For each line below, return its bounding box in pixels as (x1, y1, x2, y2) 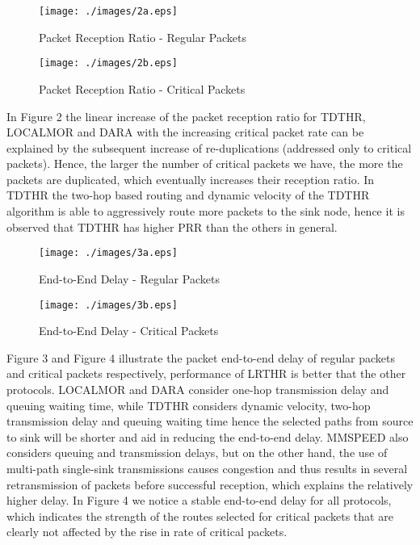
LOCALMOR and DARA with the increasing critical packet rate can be (6, 124, 364, 140)
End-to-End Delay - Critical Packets (39, 322, 219, 339)
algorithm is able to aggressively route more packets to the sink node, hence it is (6, 203, 405, 220)
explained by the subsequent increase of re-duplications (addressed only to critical (6, 139, 412, 156)
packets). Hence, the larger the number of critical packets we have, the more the (6, 155, 403, 172)
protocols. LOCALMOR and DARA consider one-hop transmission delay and (6, 380, 389, 397)
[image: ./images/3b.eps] (39, 299, 178, 311)
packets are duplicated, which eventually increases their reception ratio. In (6, 170, 375, 187)
